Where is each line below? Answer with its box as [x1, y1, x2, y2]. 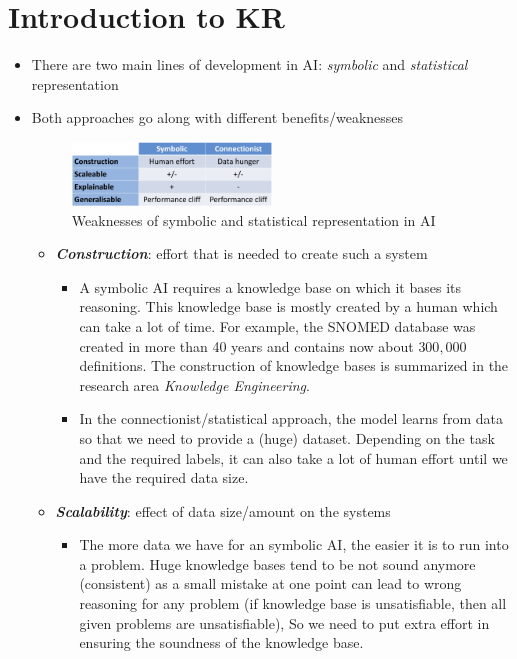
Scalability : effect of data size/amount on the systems [55, 500, 391, 521]
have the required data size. [79, 467, 249, 488]
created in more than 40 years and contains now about [79, 335, 414, 356]
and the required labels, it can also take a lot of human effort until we [79, 447, 508, 468]
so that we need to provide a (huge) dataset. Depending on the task [79, 427, 495, 448]
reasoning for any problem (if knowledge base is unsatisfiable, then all [79, 593, 507, 614]
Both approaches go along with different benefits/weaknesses [31, 107, 404, 128]
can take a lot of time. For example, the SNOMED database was [79, 315, 476, 336]
